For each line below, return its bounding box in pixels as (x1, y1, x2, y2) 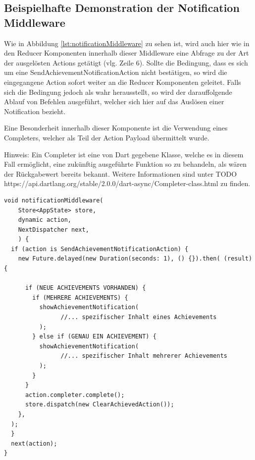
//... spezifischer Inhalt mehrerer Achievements (60, 352, 228, 360)
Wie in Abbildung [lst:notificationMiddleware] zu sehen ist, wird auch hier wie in (4, 38, 250, 48)
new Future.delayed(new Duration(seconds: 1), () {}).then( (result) (18, 255, 253, 263)
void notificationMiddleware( (4, 197, 103, 204)
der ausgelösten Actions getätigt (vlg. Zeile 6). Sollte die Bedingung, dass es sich (4, 57, 248, 67)
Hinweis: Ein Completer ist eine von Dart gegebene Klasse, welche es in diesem (4, 149, 244, 159)
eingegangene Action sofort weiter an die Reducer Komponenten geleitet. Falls (4, 76, 241, 87)
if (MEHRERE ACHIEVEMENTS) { (32, 294, 128, 301)
